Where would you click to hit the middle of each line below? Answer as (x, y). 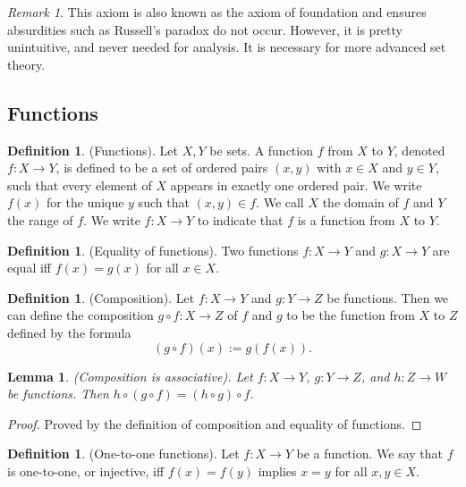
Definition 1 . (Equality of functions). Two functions (153, 250)
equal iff (29, 268)
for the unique (85, 202)
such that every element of (80, 185)
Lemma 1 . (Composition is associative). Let (130, 376)
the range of (40, 219)
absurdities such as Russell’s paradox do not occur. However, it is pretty (205, 29)
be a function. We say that (369, 453)
